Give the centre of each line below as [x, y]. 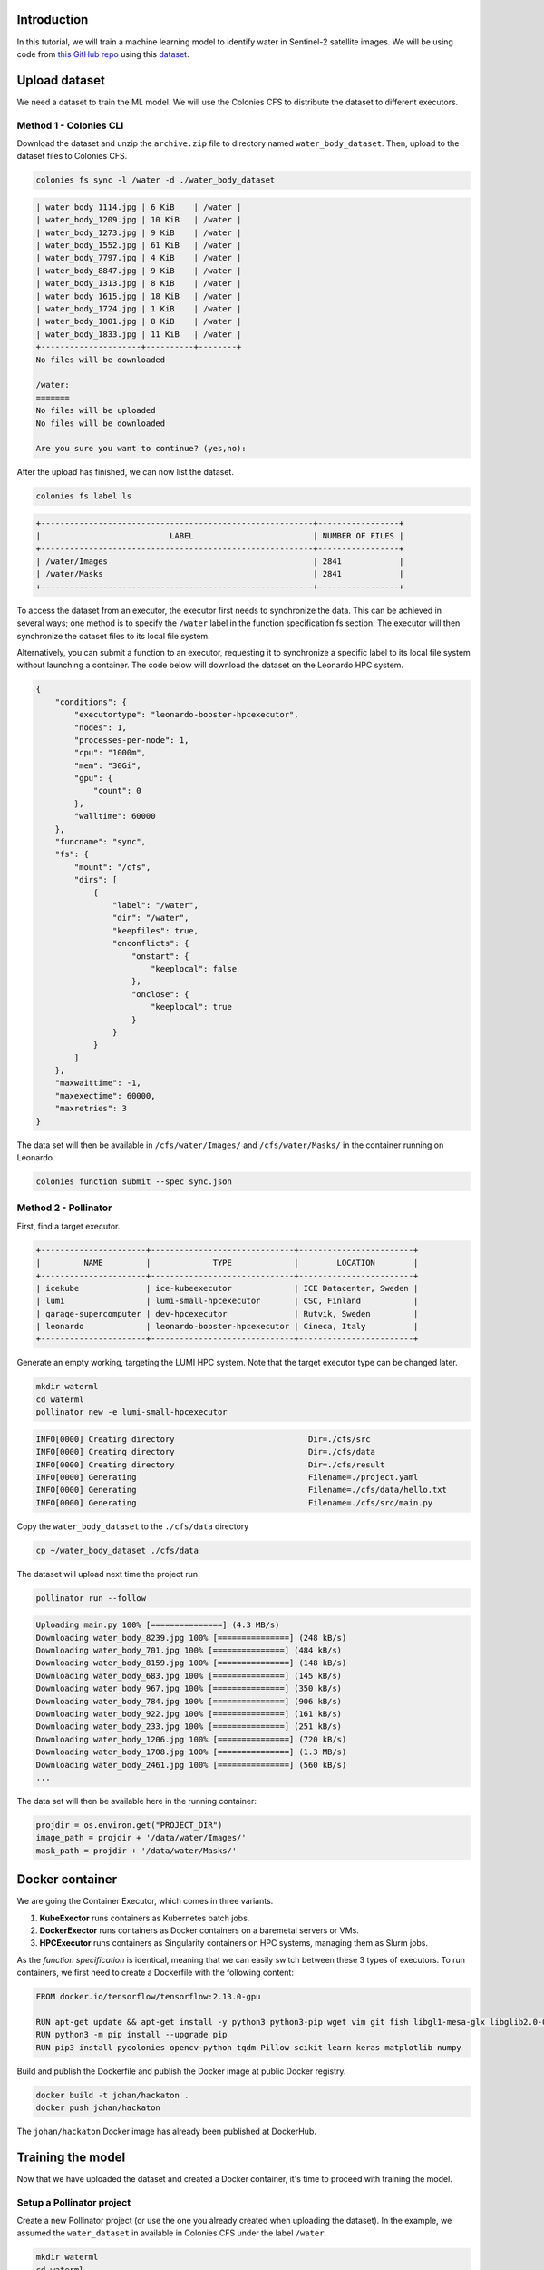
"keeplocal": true [191, 1007]
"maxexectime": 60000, [105, 1096]
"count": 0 [117, 791]
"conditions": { [91, 702]
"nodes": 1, [100, 727]
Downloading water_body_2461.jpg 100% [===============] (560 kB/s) [191, 1765]
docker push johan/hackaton [98, 2108]
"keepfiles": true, [155, 930]
